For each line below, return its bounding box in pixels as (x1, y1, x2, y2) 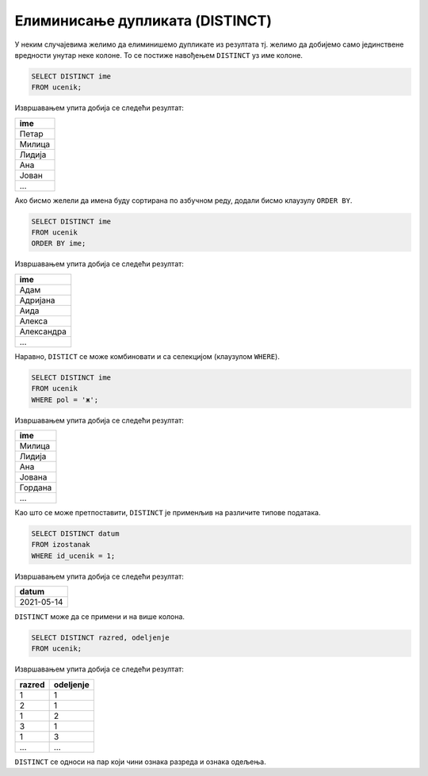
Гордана (19, 482, 52, 493)
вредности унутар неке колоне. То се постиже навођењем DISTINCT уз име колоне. (14, 50, 303, 59)
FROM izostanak (31, 540, 90, 549)
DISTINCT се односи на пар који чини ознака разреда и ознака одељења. (14, 757, 266, 766)
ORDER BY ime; (31, 239, 86, 248)
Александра (19, 326, 67, 337)
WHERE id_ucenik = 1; (31, 551, 116, 560)
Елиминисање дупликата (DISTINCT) (14, 12, 273, 29)
